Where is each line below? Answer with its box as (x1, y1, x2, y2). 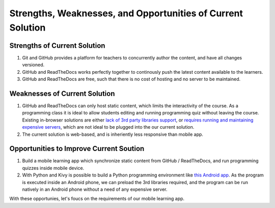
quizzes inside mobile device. (22, 165, 85, 171)
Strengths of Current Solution (9, 41, 105, 50)
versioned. (22, 62, 45, 68)
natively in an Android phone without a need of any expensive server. (22, 186, 168, 192)
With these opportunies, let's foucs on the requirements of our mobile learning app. (9, 196, 185, 202)
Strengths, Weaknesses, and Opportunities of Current (9, 8, 243, 19)
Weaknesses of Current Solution (9, 89, 115, 98)
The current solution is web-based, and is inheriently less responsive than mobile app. (22, 131, 204, 137)
